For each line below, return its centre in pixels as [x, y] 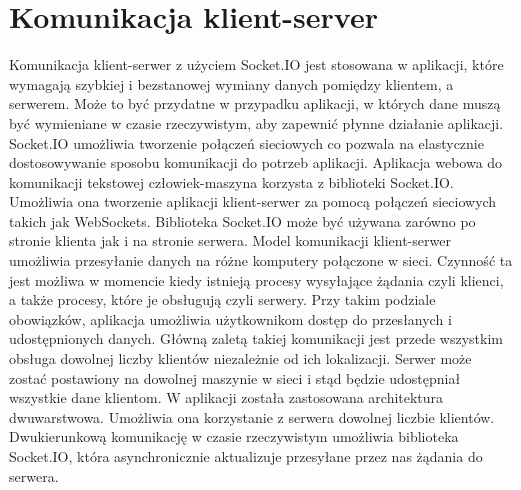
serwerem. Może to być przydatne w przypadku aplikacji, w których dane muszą [255, 103]
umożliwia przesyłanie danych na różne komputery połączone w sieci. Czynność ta [261, 260]
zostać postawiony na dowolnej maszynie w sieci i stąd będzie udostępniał [235, 377]
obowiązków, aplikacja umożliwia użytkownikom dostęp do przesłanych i [230, 318]
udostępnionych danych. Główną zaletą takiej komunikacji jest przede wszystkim [256, 338]
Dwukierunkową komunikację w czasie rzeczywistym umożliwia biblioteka [234, 436]
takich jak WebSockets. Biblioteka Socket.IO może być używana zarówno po [242, 220]
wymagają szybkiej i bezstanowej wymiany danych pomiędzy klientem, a [231, 83]
